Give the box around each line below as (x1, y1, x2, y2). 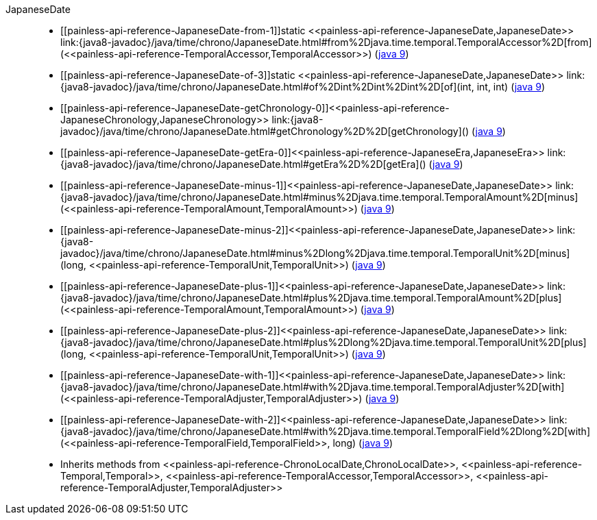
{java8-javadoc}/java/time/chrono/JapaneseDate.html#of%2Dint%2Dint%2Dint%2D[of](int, (60, 81, 474, 92)
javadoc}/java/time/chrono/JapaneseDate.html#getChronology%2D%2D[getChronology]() (60, 125, 470, 137)
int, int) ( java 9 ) (476, 81, 546, 92)
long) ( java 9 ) (332, 437, 393, 449)
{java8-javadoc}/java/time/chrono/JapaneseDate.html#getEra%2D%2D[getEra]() (60, 158, 426, 170)
